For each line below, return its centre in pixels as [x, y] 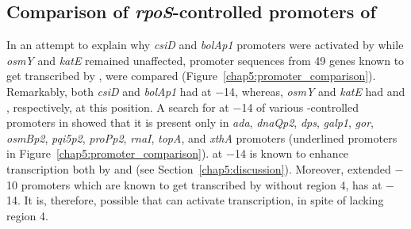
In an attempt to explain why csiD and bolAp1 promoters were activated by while [205, 45]
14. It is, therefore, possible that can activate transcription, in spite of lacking [195, 200]
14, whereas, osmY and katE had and [315, 91]
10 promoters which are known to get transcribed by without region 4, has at [194, 184]
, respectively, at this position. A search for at [118, 107]
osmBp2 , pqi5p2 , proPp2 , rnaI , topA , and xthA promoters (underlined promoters [202, 137]
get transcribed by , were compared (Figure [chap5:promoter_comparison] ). [191, 76]
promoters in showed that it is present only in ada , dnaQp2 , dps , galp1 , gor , [190, 122]
